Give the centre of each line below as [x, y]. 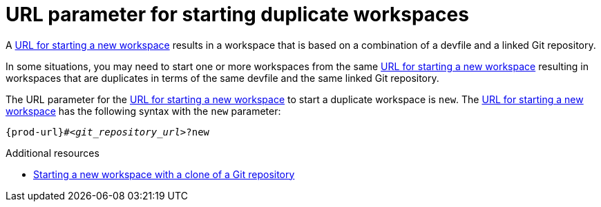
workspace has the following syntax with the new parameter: [143, 111]
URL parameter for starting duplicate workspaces [237, 14]
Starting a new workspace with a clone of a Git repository [164, 174]
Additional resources [53, 153]
